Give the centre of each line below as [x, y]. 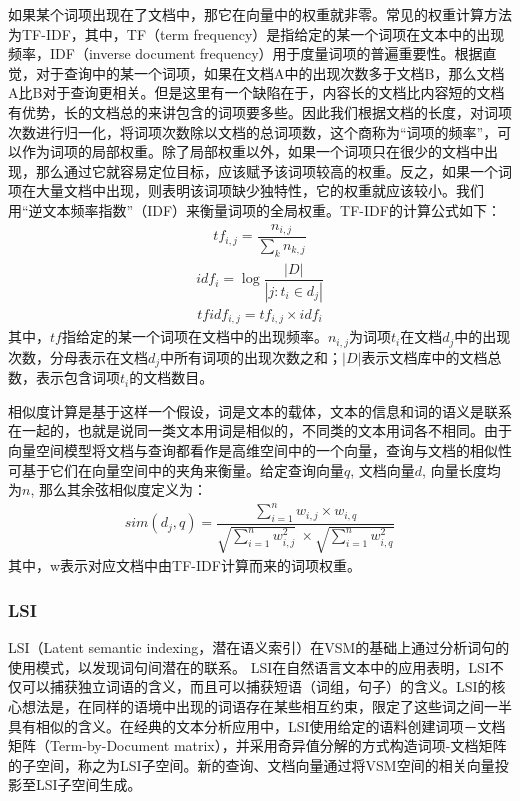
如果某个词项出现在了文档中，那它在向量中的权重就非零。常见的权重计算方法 [260, 14]
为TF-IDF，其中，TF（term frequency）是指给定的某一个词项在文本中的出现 [256, 33]
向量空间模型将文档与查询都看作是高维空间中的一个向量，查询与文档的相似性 [260, 449]
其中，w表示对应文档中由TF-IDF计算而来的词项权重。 [184, 565]
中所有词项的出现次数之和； [251, 356]
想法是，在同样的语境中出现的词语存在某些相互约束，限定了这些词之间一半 [266, 706]
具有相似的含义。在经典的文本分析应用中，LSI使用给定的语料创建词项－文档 [257, 725]
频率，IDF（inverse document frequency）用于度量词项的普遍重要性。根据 [245, 53]
